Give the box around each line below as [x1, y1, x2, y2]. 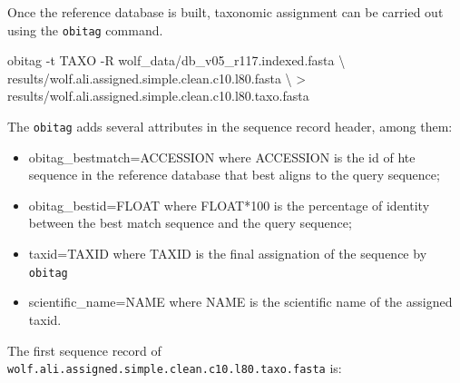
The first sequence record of [7, 340, 161, 359]
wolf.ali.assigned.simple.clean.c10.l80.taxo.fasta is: [7, 358, 342, 378]
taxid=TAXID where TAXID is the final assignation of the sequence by [28, 244, 427, 263]
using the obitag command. [7, 20, 163, 39]
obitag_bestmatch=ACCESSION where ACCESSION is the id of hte [28, 147, 416, 166]
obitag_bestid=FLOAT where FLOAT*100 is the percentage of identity [28, 195, 430, 214]
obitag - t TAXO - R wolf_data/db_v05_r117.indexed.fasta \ [7, 51, 346, 70]
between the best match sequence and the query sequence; [28, 213, 352, 232]
